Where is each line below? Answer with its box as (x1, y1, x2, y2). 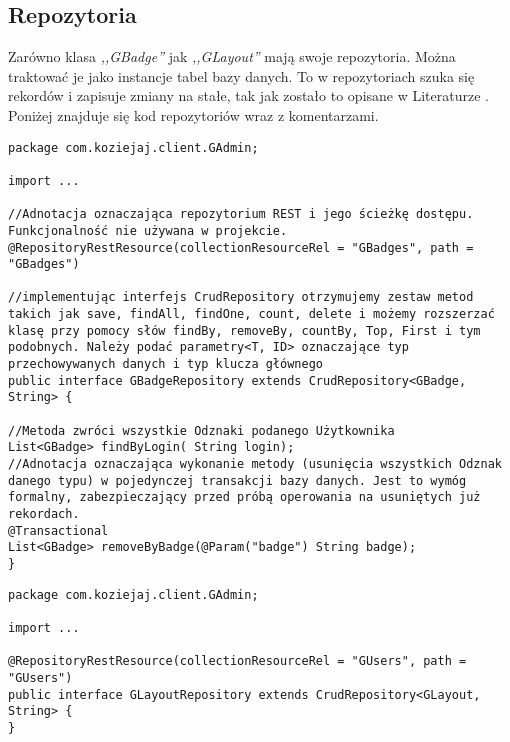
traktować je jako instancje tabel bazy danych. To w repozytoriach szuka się (8, 65, 475, 86)
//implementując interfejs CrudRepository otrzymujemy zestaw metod (8, 290, 474, 305)
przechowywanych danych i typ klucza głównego (8, 357, 323, 372)
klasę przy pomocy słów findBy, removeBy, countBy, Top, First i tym (8, 323, 481, 338)
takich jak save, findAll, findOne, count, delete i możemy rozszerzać (8, 307, 495, 322)
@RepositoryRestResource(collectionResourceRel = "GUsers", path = (8, 654, 467, 669)
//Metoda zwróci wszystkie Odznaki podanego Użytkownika (8, 423, 395, 438)
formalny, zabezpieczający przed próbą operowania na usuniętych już (8, 490, 481, 505)
